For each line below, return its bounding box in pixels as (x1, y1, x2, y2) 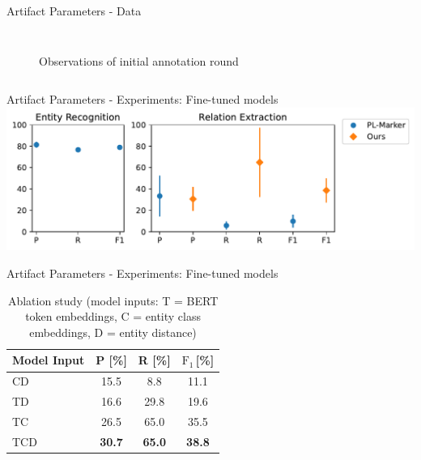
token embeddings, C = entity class (25, 308, 201, 325)
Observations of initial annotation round (39, 52, 239, 69)
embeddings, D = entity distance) (29, 323, 197, 340)
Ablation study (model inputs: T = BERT (7, 292, 219, 309)
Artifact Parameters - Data (6, 2, 142, 19)
